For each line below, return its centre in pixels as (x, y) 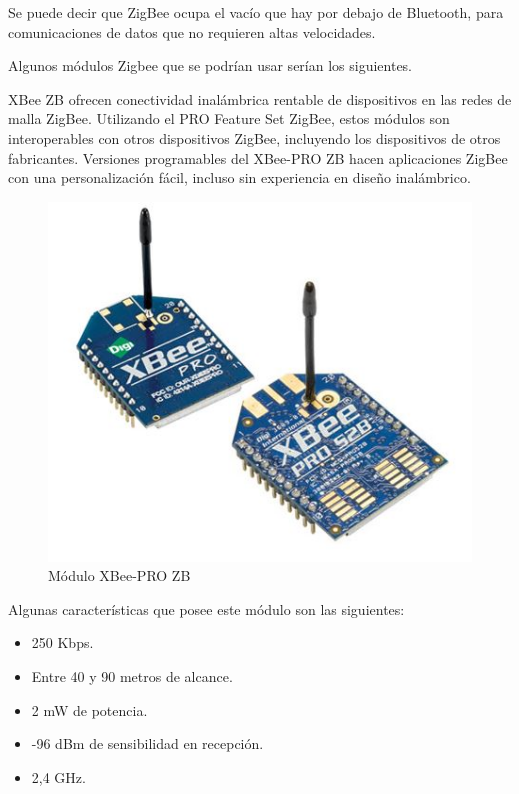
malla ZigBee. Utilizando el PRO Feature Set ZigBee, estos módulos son (229, 118)
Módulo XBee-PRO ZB (119, 575)
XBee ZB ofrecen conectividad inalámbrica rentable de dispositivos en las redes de (260, 98)
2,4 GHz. (58, 776)
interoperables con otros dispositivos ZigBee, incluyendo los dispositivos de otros (254, 137)
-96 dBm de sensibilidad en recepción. (147, 743)
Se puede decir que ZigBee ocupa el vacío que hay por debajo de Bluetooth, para (256, 12)
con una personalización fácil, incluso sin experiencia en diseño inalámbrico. (239, 177)
